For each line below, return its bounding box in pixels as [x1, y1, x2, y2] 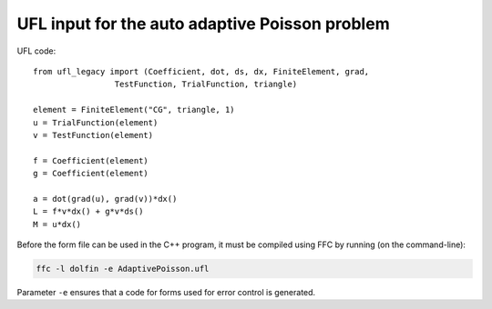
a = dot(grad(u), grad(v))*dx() [33, 194, 178, 204]
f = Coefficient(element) [33, 155, 149, 165]
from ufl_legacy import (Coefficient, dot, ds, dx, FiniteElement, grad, [33, 66, 370, 76]
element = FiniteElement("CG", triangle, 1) [33, 105, 236, 115]
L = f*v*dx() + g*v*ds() [33, 206, 144, 217]
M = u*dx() [33, 219, 82, 229]
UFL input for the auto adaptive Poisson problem [16, 14, 391, 34]
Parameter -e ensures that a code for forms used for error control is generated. [16, 286, 316, 297]
